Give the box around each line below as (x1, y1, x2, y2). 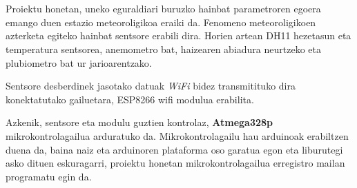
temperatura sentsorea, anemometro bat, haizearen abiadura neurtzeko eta (6, 41, 321, 56)
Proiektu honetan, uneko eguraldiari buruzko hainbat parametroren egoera (6, 1, 321, 16)
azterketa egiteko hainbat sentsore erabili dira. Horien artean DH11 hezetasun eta (6, 28, 351, 43)
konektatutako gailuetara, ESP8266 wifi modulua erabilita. (6, 92, 254, 106)
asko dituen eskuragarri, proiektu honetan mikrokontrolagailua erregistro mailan (6, 156, 345, 170)
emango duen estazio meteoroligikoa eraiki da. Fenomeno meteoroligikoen (6, 14, 316, 29)
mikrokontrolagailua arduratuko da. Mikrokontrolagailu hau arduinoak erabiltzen (6, 128, 349, 143)
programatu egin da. (6, 169, 92, 183)
